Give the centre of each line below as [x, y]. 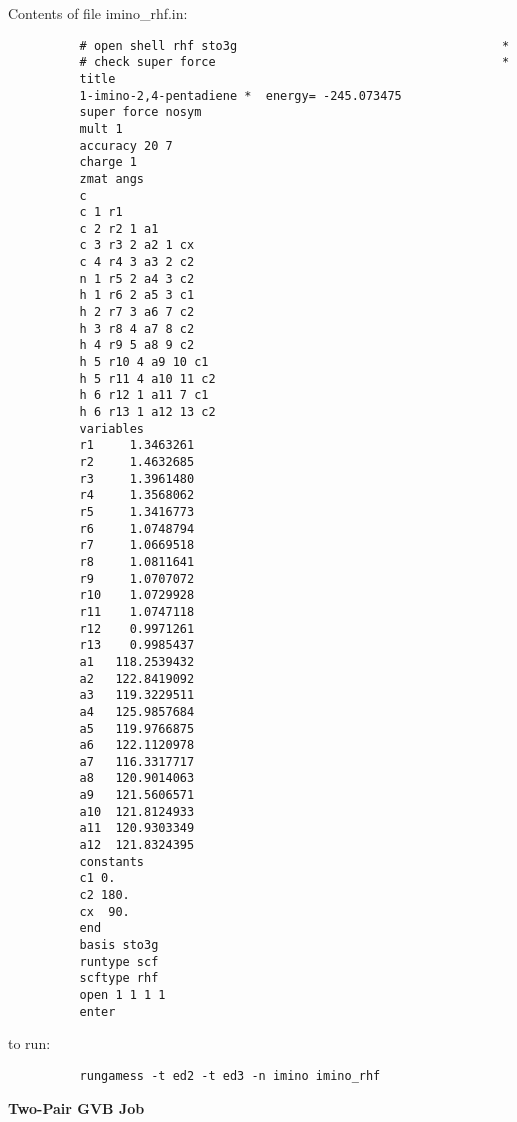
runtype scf [119, 961]
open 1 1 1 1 [122, 995]
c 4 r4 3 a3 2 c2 [137, 262]
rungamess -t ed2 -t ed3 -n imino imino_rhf [230, 1075]
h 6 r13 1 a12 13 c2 [147, 412]
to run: [29, 1043]
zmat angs [112, 178]
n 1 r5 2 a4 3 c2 [137, 278]
